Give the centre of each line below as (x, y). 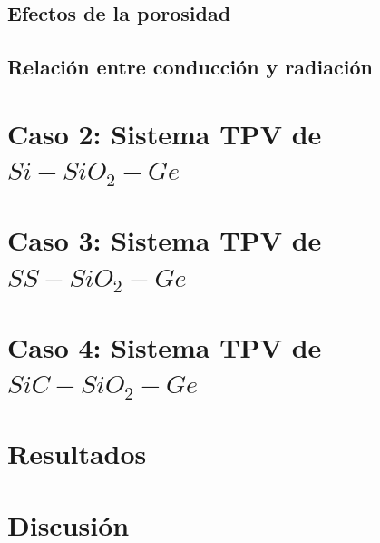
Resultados (77, 454)
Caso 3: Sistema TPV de (165, 240)
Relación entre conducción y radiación (190, 67)
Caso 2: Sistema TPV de (165, 133)
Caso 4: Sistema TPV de (165, 346)
